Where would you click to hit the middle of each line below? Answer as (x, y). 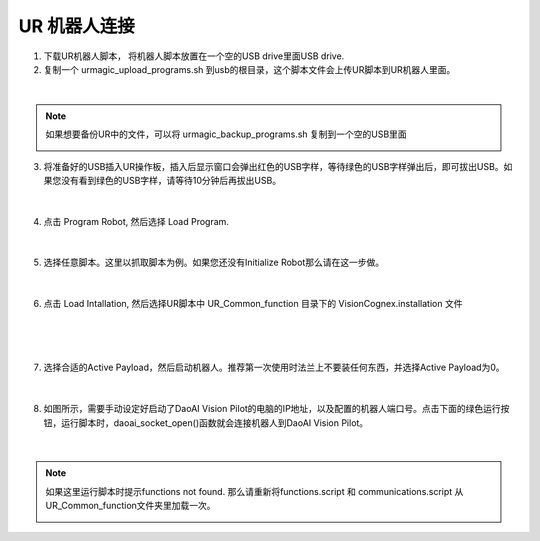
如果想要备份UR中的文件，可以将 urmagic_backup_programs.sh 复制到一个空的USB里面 (226, 134)
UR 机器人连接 (76, 26)
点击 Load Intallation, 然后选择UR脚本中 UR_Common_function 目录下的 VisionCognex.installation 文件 (253, 304)
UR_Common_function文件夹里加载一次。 (130, 506)
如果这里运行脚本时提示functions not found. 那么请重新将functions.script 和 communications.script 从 (254, 491)
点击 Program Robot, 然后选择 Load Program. (136, 221)
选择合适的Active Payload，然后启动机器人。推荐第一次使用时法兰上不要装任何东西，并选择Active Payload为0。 (274, 367)
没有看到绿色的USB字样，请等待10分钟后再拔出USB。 (171, 180)
